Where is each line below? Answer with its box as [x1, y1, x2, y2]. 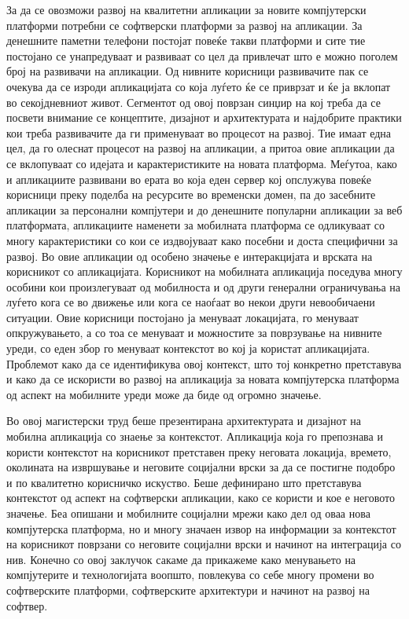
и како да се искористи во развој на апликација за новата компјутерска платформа [6, 371, 400, 387]
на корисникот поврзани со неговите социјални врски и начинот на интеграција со [6, 536, 401, 552]
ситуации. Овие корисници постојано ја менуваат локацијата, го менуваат [6, 309, 359, 325]
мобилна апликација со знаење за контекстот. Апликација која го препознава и [6, 428, 383, 445]
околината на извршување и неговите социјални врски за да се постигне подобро [6, 459, 396, 475]
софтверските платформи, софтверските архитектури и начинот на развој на [6, 581, 370, 598]
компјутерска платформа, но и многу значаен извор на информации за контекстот [6, 520, 396, 537]
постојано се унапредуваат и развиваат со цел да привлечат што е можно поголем [6, 47, 398, 64]
